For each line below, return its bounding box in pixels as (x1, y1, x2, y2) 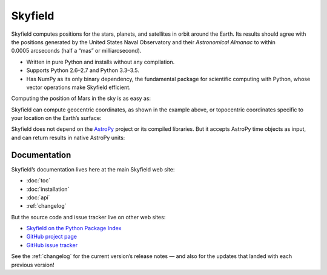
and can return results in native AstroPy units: (11, 134, 125, 141)
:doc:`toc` (26, 177, 51, 184)
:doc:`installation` (26, 185, 70, 193)
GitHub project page (26, 233, 77, 240)
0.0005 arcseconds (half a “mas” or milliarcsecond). (11, 47, 142, 55)
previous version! (11, 261, 54, 268)
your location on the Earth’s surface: (11, 114, 102, 122)
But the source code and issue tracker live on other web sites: (11, 213, 166, 220)
